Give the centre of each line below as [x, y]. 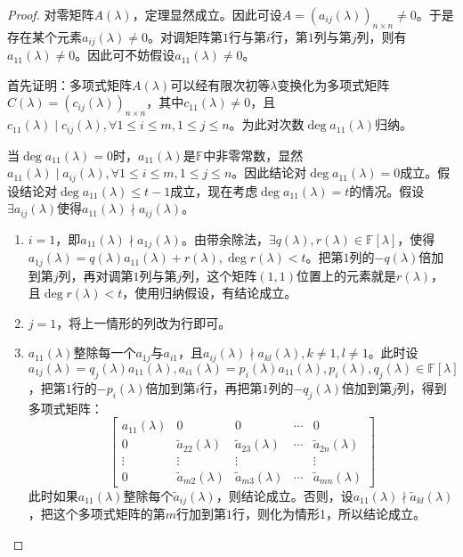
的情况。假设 [387, 190]
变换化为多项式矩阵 [333, 84]
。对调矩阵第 [185, 36]
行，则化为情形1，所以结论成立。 [329, 514]
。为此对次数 [267, 124]
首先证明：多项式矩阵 [69, 84]
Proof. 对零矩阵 [51, 14]
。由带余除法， [225, 238]
